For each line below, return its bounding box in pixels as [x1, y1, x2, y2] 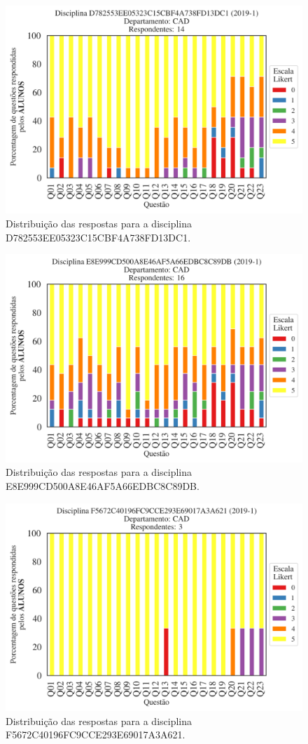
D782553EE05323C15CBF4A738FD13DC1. [6, 230, 191, 244]
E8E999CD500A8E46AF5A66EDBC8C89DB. [6, 478, 199, 493]
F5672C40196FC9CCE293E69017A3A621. [6, 727, 185, 742]
